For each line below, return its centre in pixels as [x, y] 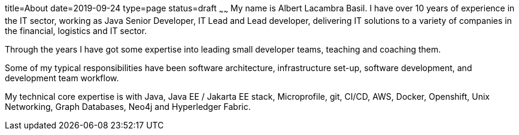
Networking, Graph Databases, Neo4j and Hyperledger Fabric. [128, 106]
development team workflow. [62, 78]
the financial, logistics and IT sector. [76, 30]
